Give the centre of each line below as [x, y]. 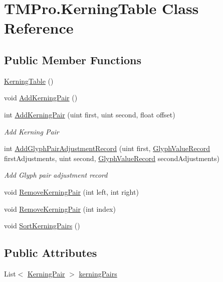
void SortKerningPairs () [42, 226]
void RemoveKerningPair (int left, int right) [71, 191]
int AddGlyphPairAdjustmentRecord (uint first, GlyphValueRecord [107, 148]
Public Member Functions [73, 59]
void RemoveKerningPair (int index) [60, 208]
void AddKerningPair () [41, 98]
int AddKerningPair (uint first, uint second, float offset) [90, 114]
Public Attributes [51, 253]
